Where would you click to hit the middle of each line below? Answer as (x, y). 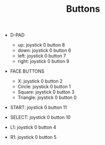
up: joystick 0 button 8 (41, 45)
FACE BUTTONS (27, 71)
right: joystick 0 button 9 (44, 61)
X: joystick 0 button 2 (40, 81)
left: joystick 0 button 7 (42, 56)
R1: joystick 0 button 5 (33, 137)
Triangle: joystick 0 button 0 (47, 97)
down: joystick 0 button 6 (44, 50)
